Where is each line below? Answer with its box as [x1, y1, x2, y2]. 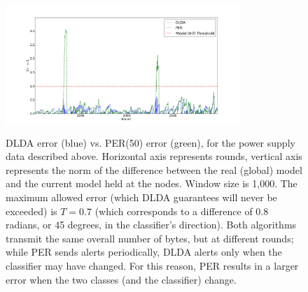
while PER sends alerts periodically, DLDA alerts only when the [6, 244, 282, 259]
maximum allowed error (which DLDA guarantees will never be [6, 189, 277, 204]
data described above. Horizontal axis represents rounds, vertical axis [6, 149, 302, 163]
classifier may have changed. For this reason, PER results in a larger [6, 258, 299, 272]
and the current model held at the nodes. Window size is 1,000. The [6, 176, 297, 191]
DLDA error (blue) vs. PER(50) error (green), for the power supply [6, 135, 295, 149]
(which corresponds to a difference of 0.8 [94, 203, 269, 218]
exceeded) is [6, 203, 57, 218]
